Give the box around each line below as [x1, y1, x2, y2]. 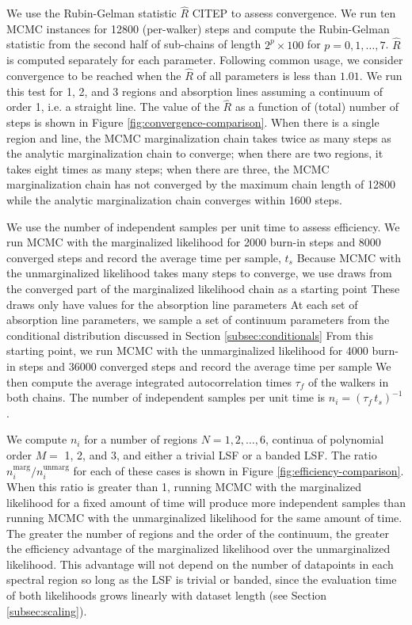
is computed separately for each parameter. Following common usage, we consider [6, 51, 403, 68]
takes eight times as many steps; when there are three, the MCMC [6, 160, 330, 177]
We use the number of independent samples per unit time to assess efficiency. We [6, 218, 400, 234]
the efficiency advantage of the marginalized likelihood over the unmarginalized [6, 540, 391, 557]
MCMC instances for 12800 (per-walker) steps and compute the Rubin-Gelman [6, 20, 390, 36]
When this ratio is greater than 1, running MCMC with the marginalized [6, 478, 361, 494]
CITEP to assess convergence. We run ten [192, 5, 396, 21]
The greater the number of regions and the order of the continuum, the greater [6, 524, 389, 541]
